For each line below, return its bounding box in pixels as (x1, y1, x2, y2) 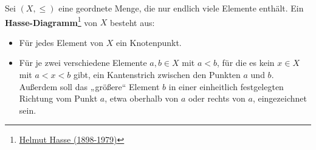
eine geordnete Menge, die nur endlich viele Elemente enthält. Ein (58, 2, 304, 14)
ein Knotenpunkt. (115, 36, 182, 48)
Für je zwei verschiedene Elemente (19, 56, 147, 69)
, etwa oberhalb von (105, 92, 179, 105)
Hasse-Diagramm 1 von (5, 14, 98, 28)
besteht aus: (110, 16, 155, 28)
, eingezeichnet (252, 92, 307, 105)
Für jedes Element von (19, 36, 104, 48)
